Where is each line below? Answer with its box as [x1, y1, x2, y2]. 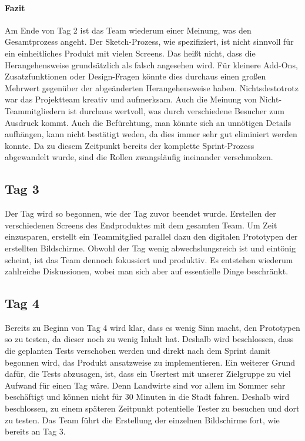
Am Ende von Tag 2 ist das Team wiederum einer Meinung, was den [5, 24, 252, 36]
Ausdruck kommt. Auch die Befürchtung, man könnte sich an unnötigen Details [5, 116, 291, 128]
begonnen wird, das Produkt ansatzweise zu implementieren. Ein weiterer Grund [5, 356, 296, 368]
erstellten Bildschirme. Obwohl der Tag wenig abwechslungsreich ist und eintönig [5, 241, 296, 254]
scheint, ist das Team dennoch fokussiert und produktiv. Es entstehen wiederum [5, 253, 293, 266]
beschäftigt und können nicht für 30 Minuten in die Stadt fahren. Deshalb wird [5, 390, 290, 403]
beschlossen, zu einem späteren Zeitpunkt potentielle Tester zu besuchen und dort [5, 402, 300, 415]
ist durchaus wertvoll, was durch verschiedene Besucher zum [68, 104, 284, 117]
